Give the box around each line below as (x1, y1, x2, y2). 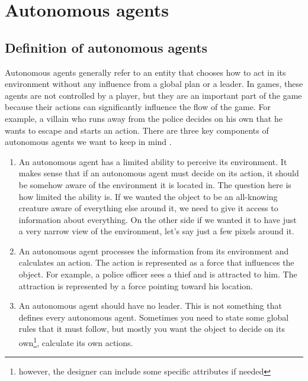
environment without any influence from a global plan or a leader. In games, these (5, 78, 303, 90)
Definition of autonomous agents (5, 38, 208, 56)
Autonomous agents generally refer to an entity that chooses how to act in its (5, 66, 286, 78)
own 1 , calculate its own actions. (18, 335, 133, 348)
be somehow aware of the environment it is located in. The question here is (18, 178, 291, 190)
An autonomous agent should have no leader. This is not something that (18, 299, 282, 312)
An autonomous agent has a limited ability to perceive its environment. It (18, 155, 287, 167)
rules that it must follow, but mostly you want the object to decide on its (18, 322, 285, 335)
